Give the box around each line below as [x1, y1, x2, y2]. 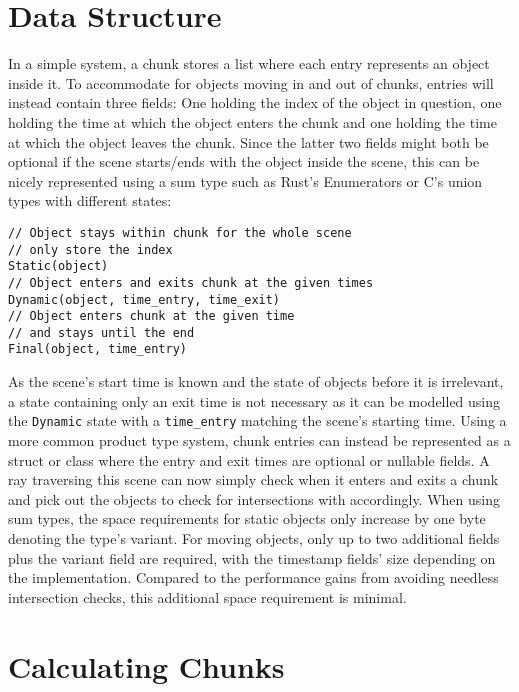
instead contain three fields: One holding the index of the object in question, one [8, 92, 502, 113]
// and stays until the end [8, 325, 195, 340]
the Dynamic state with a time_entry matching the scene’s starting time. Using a [8, 410, 507, 431]
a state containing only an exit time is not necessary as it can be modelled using [8, 390, 501, 411]
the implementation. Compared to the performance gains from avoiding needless [8, 567, 499, 588]
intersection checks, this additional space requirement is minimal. [8, 586, 407, 607]
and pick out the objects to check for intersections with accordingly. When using [8, 488, 500, 509]
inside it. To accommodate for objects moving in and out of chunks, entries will [8, 72, 494, 93]
